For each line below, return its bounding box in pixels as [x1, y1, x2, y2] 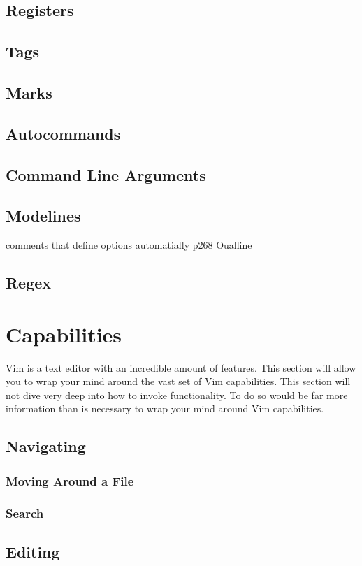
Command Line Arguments [6, 164, 206, 185]
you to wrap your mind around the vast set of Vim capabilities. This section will [6, 374, 351, 389]
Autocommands [6, 122, 121, 144]
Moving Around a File [6, 472, 134, 489]
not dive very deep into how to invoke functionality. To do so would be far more [6, 387, 348, 402]
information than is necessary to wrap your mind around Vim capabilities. [6, 401, 324, 416]
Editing [6, 540, 60, 562]
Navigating [6, 435, 86, 457]
